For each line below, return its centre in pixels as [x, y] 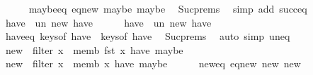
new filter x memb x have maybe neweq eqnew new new [153, 63]
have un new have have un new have [108, 22]
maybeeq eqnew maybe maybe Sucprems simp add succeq [168, 8]
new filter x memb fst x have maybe [94, 49]
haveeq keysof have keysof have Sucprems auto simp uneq [148, 36]
